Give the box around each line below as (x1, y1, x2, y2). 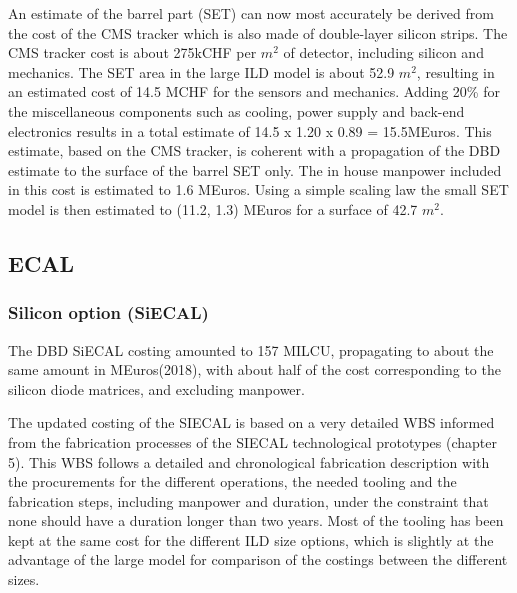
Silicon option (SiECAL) (8, 300, 209, 325)
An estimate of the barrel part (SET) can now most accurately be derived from (8, 3, 494, 23)
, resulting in (416, 61, 495, 82)
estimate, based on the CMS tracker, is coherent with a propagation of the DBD (8, 140, 501, 161)
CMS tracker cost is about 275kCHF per (8, 42, 257, 63)
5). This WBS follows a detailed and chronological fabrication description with (8, 451, 490, 472)
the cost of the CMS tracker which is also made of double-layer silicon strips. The (8, 22, 508, 43)
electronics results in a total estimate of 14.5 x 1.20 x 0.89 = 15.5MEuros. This (8, 120, 492, 141)
